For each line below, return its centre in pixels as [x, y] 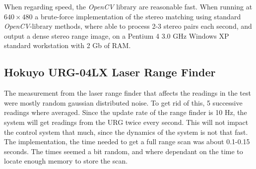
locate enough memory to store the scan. [66, 161]
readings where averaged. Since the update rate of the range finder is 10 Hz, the [126, 112]
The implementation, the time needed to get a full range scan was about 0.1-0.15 [127, 141]
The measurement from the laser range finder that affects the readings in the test [128, 93]
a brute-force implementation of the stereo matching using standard [138, 16]
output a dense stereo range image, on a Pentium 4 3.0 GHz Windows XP [117, 35]
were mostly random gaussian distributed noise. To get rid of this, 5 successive [123, 102]
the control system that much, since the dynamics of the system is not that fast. [126, 132]
